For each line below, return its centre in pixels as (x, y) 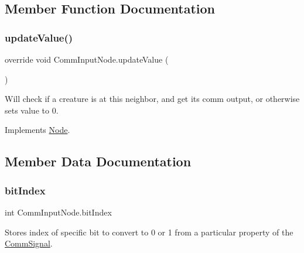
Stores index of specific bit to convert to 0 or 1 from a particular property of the (149, 232)
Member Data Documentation (98, 161)
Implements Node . (37, 130)
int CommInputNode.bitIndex (58, 212)
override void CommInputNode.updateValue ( (87, 59)
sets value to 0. (32, 110)
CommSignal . (29, 243)
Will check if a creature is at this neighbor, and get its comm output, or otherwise (152, 99)
